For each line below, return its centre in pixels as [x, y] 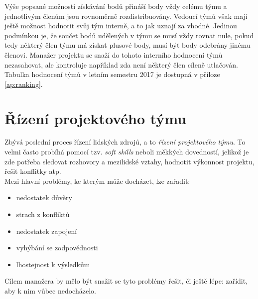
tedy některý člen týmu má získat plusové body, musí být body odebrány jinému [128, 45]
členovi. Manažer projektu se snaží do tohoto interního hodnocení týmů [114, 54]
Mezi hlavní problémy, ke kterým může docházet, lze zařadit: [97, 181]
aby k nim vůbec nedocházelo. [50, 291]
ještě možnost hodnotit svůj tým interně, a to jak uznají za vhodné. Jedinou [121, 26]
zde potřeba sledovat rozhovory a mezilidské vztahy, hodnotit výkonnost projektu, [129, 161]
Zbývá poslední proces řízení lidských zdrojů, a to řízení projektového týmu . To [125, 142]
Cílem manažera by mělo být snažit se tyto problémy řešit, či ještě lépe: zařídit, [126, 281]
